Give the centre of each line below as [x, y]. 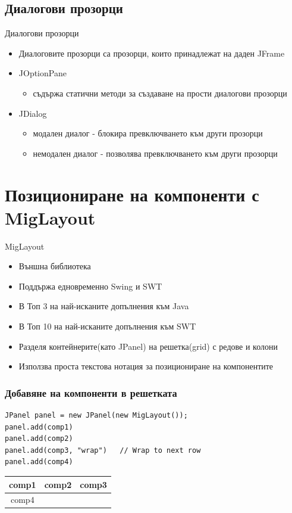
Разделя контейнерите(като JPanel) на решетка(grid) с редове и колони [148, 346]
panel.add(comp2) [39, 439]
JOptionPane [43, 73]
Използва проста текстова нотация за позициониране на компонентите [146, 366]
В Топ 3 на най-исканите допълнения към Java [104, 306]
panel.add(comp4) [39, 462]
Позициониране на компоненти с [132, 194]
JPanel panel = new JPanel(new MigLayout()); [96, 416]
